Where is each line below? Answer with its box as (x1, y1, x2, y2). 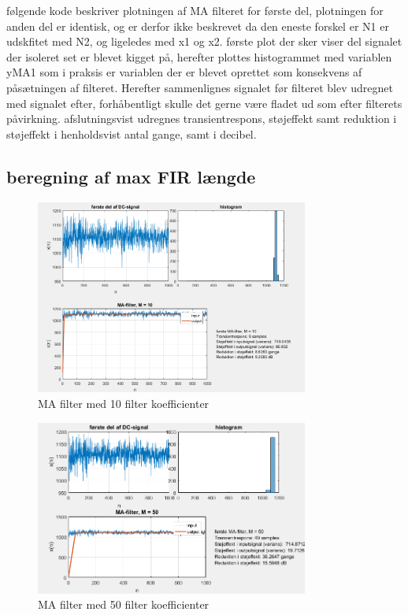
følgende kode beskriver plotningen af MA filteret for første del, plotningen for (6, 2, 384, 18)
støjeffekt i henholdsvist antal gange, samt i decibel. (6, 125, 257, 142)
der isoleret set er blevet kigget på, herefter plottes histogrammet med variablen (6, 48, 392, 65)
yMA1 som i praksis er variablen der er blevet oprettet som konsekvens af (6, 64, 362, 80)
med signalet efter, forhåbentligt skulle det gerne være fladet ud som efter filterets (6, 94, 402, 111)
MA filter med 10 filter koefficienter (38, 395, 210, 412)
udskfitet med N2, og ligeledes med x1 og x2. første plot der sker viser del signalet (6, 33, 402, 50)
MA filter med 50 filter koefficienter (38, 596, 210, 613)
